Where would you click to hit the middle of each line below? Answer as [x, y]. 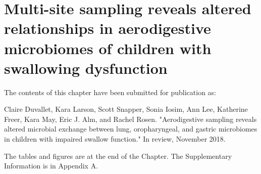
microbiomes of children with [108, 48]
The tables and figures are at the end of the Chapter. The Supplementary [118, 156]
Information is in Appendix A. [51, 166]
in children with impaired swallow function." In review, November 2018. [115, 139]
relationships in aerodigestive [108, 28]
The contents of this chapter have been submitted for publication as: [110, 92]
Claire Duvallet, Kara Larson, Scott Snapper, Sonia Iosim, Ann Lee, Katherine [126, 109]
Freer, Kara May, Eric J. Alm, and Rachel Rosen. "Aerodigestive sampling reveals [130, 119]
